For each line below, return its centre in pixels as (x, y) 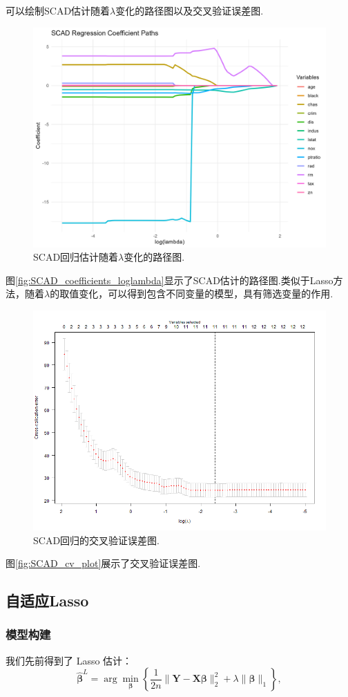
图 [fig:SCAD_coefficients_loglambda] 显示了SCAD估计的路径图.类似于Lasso (170, 280)
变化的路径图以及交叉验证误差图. (190, 10)
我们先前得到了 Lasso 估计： (69, 660)
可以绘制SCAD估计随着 (58, 10)
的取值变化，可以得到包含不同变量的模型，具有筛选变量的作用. (192, 294)
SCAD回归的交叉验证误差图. (96, 540)
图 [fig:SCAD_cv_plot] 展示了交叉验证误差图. (103, 563)
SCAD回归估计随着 (76, 257)
